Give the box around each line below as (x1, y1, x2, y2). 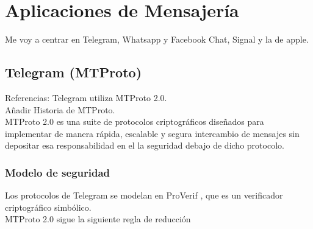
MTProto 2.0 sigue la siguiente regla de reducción (5, 213, 191, 225)
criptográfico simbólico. (5, 200, 92, 213)
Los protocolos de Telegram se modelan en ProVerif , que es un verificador (5, 189, 283, 202)
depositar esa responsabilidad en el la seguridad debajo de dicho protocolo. (5, 139, 284, 152)
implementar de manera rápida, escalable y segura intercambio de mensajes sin (5, 127, 300, 139)
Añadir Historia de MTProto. (5, 103, 115, 116)
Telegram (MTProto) (5, 63, 142, 82)
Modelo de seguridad (5, 164, 110, 180)
